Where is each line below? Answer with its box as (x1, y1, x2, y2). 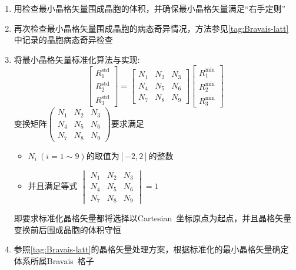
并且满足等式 (28, 180, 78, 192)
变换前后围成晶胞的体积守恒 (14, 223, 121, 235)
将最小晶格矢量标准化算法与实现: (14, 53, 140, 65)
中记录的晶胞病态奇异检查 (14, 33, 113, 46)
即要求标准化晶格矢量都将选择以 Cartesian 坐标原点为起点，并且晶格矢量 (14, 212, 292, 224)
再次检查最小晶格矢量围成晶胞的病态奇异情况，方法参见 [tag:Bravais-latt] (14, 22, 289, 34)
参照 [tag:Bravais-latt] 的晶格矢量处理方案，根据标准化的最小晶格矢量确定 (14, 243, 289, 255)
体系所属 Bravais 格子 (14, 254, 94, 266)
